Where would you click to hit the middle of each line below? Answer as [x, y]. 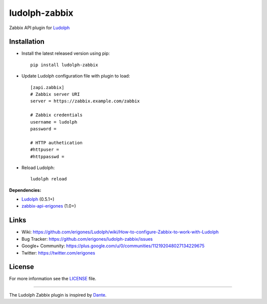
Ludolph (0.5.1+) [38, 199]
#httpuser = [45, 150]
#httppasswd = [47, 156]
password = [44, 129]
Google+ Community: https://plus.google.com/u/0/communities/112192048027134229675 [113, 246]
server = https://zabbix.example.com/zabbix [85, 101]
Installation [27, 42]
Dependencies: [25, 190]
